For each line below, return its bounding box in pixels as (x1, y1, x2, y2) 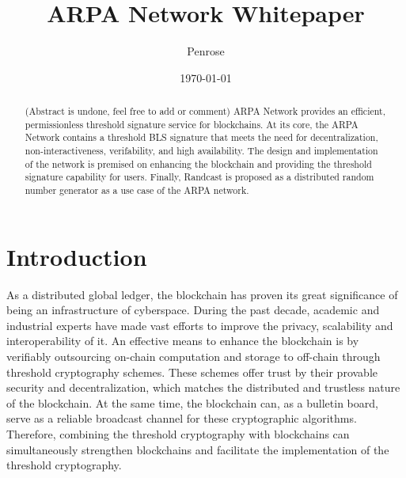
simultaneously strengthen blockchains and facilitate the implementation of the (6, 441, 389, 457)
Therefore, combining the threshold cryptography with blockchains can (6, 425, 350, 442)
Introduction (6, 240, 147, 272)
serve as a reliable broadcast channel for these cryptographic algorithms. (6, 410, 357, 427)
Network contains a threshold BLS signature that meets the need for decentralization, (25, 131, 378, 144)
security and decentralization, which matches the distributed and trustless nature (6, 379, 400, 396)
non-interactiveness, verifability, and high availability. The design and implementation (25, 144, 378, 157)
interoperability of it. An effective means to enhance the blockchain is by (6, 332, 359, 349)
